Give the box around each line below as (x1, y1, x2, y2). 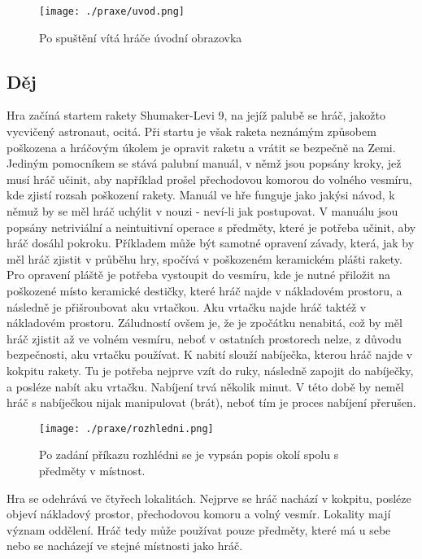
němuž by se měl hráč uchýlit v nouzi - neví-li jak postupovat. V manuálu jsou (7, 203, 398, 220)
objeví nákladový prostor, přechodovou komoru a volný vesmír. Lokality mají (7, 505, 391, 522)
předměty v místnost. (39, 461, 146, 478)
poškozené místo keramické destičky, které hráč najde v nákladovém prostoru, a (7, 282, 402, 299)
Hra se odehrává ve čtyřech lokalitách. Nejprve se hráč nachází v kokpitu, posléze (7, 489, 411, 506)
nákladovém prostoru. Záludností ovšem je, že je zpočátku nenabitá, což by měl (7, 314, 402, 331)
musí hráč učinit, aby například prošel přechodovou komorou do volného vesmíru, (7, 170, 412, 187)
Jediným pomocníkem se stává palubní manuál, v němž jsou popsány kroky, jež (7, 155, 402, 172)
